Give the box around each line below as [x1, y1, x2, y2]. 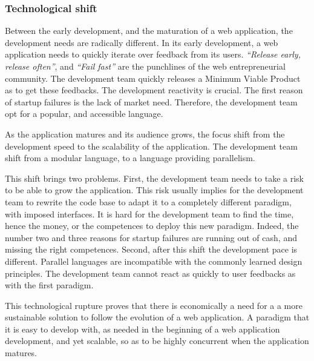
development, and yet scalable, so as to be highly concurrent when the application [5, 334, 309, 347]
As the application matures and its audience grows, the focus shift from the [5, 127, 285, 140]
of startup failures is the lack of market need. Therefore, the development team [5, 95, 298, 108]
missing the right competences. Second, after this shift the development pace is [5, 243, 298, 256]
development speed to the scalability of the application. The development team [5, 139, 298, 152]
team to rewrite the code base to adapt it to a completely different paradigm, [5, 195, 292, 208]
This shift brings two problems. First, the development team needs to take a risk [5, 171, 304, 184]
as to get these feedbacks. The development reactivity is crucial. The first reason [5, 84, 303, 96]
